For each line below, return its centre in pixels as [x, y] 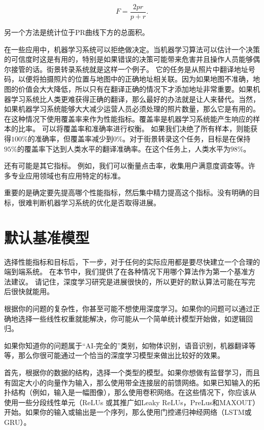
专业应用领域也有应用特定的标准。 [68, 175]
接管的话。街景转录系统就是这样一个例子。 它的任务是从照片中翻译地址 [129, 69]
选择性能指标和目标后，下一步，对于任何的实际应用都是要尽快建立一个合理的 [132, 261]
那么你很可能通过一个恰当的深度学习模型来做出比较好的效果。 [121, 355]
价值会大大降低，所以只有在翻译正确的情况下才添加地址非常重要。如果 [135, 89]
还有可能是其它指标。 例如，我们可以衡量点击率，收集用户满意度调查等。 [126, 166]
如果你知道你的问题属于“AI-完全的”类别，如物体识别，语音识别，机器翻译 [126, 345]
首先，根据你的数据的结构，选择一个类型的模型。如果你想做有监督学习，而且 [132, 372]
